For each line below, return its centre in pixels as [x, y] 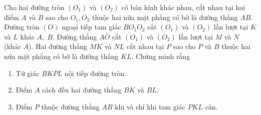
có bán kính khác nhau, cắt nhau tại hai [183, 7]
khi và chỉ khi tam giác [150, 106]
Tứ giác [28, 73]
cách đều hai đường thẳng [82, 90]
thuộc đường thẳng [70, 106]
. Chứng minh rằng [161, 56]
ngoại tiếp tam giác [91, 27]
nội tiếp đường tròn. [95, 73]
